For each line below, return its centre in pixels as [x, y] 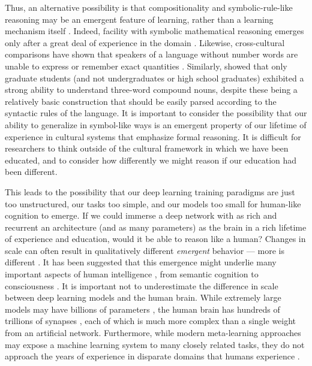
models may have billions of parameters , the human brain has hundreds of [142, 309]
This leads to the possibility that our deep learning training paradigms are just [150, 191]
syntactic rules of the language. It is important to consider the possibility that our [156, 113]
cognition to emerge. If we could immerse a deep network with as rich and [141, 215]
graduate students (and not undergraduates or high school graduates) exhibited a [154, 78]
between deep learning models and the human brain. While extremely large [143, 297]
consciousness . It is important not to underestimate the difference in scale [142, 285]
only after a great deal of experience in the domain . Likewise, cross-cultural [145, 42]
